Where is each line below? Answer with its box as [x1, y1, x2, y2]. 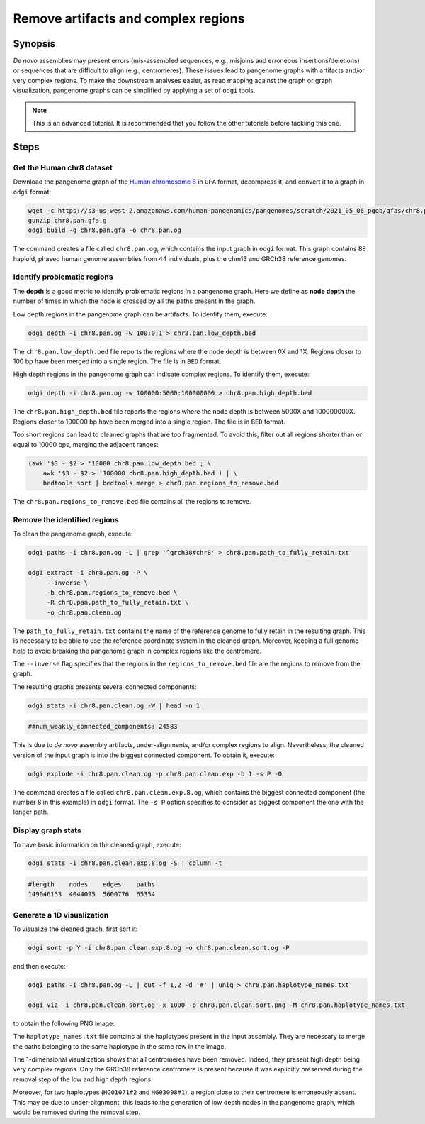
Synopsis [13, 38, 56, 50]
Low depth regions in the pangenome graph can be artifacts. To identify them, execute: [13, 309, 268, 319]
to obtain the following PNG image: [13, 1019, 115, 1027]
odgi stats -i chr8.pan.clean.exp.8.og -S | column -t [28, 859, 222, 867]
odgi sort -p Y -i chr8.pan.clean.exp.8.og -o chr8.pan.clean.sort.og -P [28, 944, 290, 952]
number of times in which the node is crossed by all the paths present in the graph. [13, 297, 256, 305]
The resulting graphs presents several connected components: [13, 682, 197, 691]
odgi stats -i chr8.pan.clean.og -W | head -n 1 [28, 701, 200, 710]
